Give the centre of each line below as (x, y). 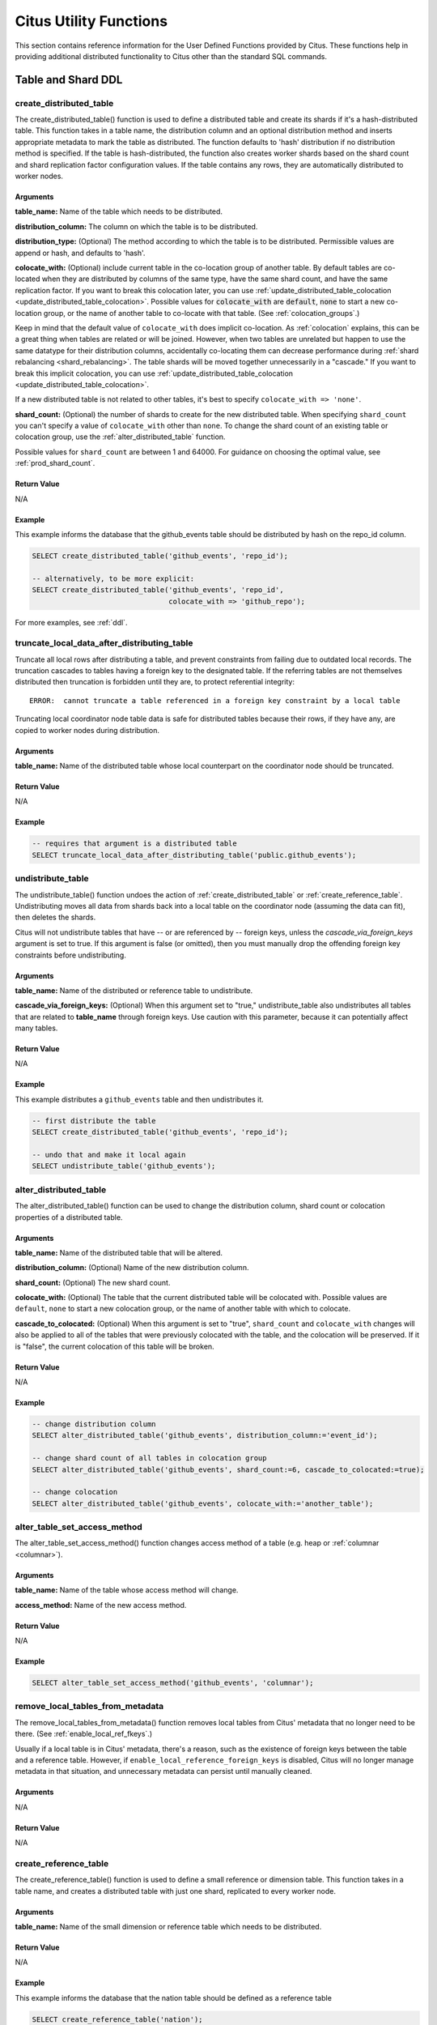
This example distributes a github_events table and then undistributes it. (140, 1099)
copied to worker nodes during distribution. (87, 730)
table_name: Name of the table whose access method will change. (127, 1590)
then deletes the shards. (55, 917)
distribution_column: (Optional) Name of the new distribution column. (132, 1268)
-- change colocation (75, 1492)
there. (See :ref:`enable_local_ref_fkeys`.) (84, 1734)
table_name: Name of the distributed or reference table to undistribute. (134, 990)
